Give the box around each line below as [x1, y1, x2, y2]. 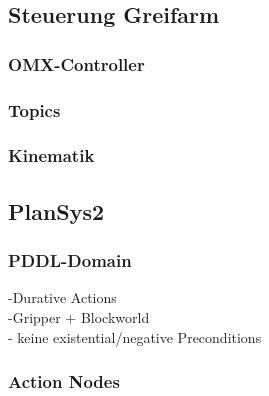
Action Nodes [8, 369, 120, 394]
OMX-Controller [8, 51, 145, 76]
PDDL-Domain [8, 248, 132, 273]
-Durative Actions [8, 287, 117, 308]
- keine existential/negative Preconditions [8, 326, 262, 347]
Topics [8, 97, 61, 122]
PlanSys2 [8, 195, 105, 226]
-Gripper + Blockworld [8, 306, 150, 327]
